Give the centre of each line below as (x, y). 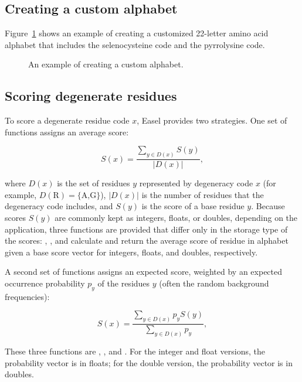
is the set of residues (94, 183)
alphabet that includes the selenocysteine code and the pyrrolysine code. (135, 44)
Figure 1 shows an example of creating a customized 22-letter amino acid (137, 33)
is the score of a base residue (193, 206)
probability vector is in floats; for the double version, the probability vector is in (149, 362)
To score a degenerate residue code (67, 120)
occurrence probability (45, 283)
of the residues (124, 283)
